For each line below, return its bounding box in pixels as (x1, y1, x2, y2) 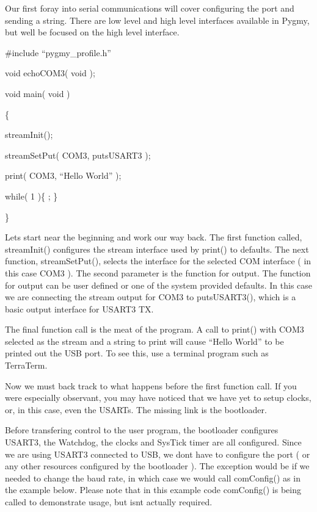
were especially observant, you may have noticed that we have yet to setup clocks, (5, 391, 312, 404)
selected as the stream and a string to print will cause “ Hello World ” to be (5, 334, 284, 347)
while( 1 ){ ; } (5, 189, 58, 202)
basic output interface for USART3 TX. (5, 302, 154, 315)
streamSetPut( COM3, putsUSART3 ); (5, 148, 151, 161)
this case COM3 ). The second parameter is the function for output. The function (5, 266, 311, 279)
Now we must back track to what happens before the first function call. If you (5, 379, 297, 392)
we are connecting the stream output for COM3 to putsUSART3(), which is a (5, 290, 296, 303)
